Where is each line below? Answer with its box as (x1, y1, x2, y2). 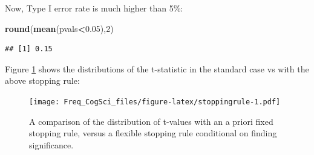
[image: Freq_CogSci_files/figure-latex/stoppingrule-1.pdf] (29, 97, 281, 106)
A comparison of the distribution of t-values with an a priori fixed (29, 115, 273, 127)
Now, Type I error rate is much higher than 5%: (5, 2, 183, 14)
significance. (29, 138, 74, 151)
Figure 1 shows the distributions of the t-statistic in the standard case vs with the (5, 62, 309, 75)
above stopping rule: (5, 74, 80, 87)
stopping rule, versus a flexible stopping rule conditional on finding (29, 127, 277, 139)
